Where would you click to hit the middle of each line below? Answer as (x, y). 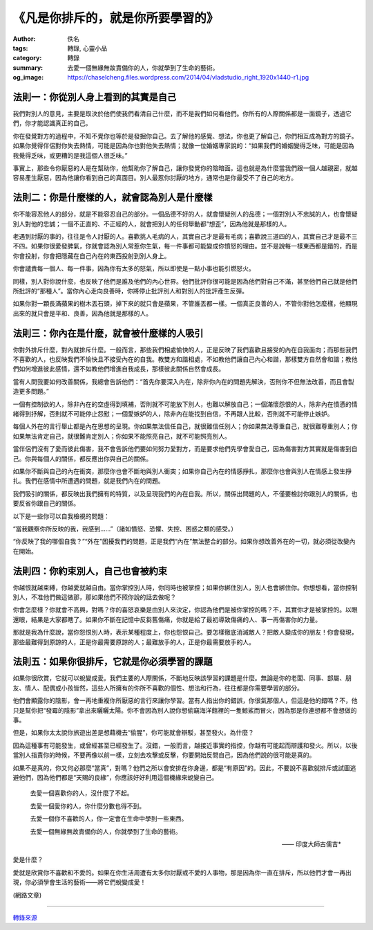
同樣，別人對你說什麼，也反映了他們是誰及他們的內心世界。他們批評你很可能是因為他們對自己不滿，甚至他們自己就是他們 (185, 281)
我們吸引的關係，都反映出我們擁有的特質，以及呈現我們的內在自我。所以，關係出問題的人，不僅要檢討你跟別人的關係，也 (185, 493)
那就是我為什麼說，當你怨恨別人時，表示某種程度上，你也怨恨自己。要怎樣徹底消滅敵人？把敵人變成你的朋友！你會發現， (185, 632)
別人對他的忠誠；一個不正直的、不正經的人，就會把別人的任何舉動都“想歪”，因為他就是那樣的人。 (152, 224)
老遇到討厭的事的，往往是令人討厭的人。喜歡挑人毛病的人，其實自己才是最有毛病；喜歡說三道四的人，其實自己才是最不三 (185, 237)
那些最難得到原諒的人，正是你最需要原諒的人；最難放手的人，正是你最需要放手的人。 (134, 642)
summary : (28, 67)
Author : (24, 39)
